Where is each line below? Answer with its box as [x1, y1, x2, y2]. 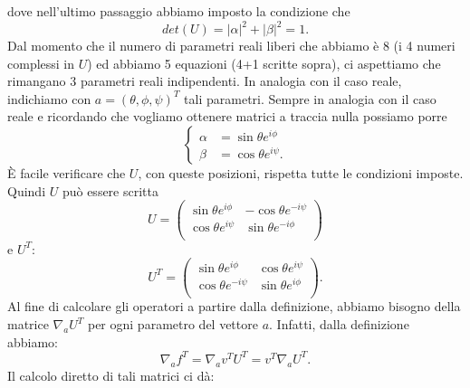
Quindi [7, 181, 46, 200]
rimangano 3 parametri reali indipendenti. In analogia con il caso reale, [7, 71, 402, 90]
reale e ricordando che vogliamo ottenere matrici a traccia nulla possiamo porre [7, 107, 447, 126]
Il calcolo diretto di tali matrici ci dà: [7, 365, 215, 384]
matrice [7, 315, 49, 334]
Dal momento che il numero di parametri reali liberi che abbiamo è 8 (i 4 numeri [7, 36, 456, 55]
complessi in [7, 53, 75, 72]
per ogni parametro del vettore [87, 315, 258, 334]
